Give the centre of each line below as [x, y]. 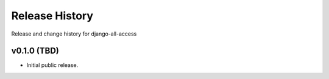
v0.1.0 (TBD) [35, 51]
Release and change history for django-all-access [74, 34]
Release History [52, 16]
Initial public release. [52, 65]
